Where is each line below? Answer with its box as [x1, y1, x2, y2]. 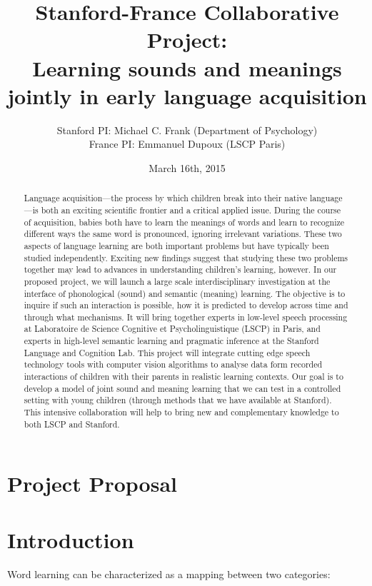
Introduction [7, 525, 134, 554]
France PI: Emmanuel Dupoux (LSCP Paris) [89, 136, 286, 151]
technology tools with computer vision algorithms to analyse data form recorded [24, 358, 323, 370]
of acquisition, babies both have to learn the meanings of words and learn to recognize [24, 216, 345, 228]
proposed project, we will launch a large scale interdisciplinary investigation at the [24, 275, 331, 287]
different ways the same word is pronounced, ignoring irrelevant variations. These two [24, 228, 342, 240]
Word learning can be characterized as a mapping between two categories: [7, 566, 331, 581]
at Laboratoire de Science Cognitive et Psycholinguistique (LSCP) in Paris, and [24, 323, 321, 335]
